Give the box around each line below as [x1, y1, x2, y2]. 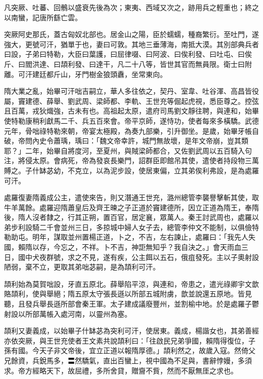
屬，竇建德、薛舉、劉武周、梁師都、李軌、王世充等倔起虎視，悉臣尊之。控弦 [4, 95, 259, 106]
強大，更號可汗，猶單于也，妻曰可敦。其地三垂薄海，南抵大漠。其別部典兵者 [4, 39, 259, 49]
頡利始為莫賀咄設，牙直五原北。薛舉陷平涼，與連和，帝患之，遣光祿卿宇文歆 [4, 278, 259, 289]
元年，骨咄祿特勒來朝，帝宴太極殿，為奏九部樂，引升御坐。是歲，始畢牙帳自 [4, 125, 259, 136]
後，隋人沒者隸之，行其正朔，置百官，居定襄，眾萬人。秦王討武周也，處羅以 [4, 212, 259, 222]
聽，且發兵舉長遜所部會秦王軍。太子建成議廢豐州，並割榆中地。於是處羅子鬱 [4, 298, 259, 309]
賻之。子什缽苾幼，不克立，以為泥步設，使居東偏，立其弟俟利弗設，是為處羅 [4, 165, 259, 175]
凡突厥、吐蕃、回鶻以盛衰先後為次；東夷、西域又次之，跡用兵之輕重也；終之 [4, 2, 259, 12]
